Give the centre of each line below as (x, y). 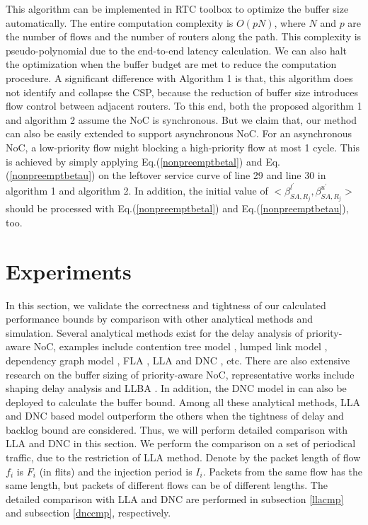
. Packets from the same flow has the (282, 471)
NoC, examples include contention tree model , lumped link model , (180, 346)
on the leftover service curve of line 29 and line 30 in (212, 175)
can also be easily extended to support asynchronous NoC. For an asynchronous (179, 133)
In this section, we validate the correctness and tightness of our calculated (166, 305)
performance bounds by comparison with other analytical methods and (160, 319)
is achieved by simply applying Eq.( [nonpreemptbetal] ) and (134, 161)
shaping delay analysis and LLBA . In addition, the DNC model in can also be (176, 388)
